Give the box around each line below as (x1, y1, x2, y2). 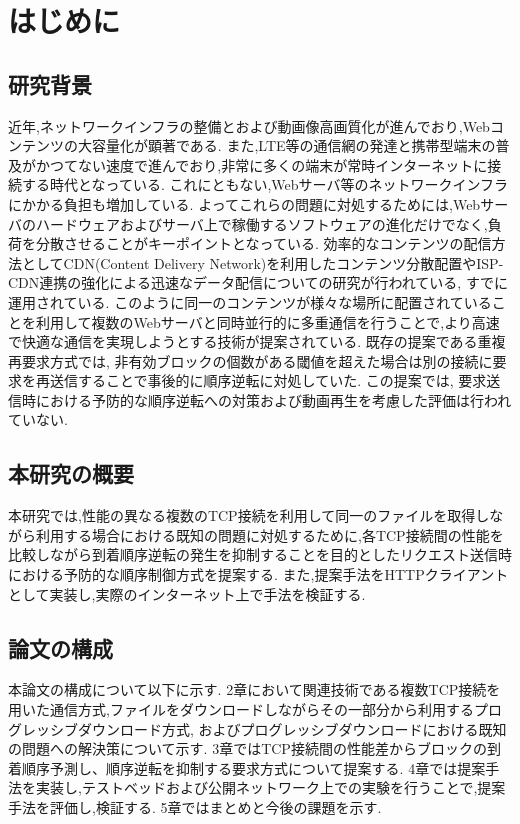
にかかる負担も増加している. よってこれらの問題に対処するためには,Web (8, 193, 481, 214)
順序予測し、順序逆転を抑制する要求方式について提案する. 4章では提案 (21, 757, 486, 778)
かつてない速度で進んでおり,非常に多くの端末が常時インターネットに (35, 154, 488, 175)
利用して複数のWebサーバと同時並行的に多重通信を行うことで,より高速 (35, 311, 500, 332)
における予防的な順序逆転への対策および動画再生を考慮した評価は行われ (35, 389, 512, 410)
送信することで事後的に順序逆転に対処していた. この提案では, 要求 (49, 370, 487, 391)
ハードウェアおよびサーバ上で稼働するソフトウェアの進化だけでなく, (35, 213, 488, 234)
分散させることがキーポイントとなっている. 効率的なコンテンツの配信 (35, 233, 492, 254)
